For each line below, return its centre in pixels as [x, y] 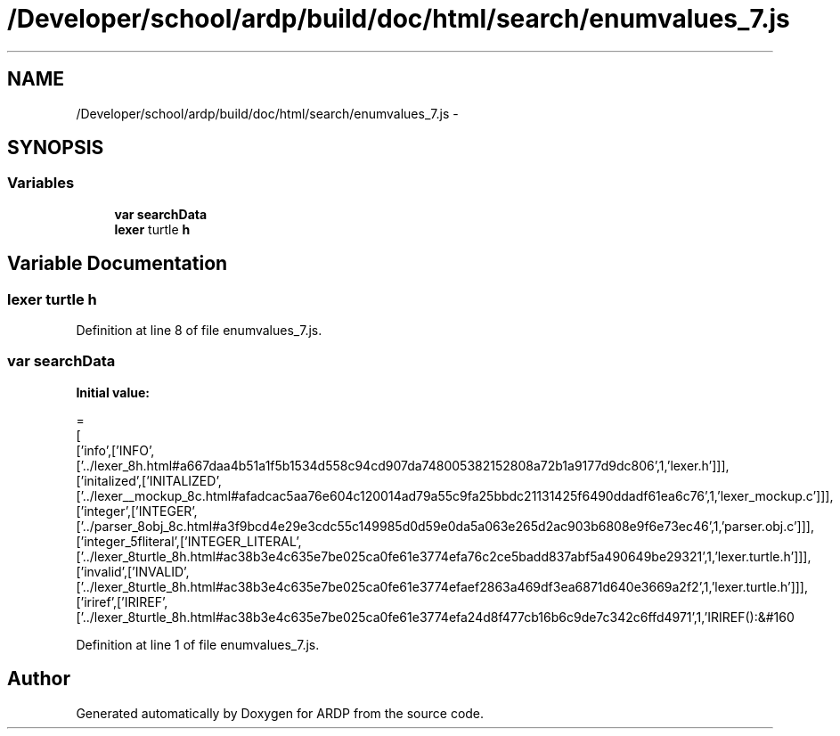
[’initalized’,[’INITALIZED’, [149, 480]
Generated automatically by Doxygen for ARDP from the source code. [280, 713]
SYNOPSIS [56, 148]
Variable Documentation [118, 264]
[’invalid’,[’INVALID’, [133, 571]
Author [39, 679]
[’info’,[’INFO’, [115, 450]
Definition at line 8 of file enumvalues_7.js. [199, 331]
